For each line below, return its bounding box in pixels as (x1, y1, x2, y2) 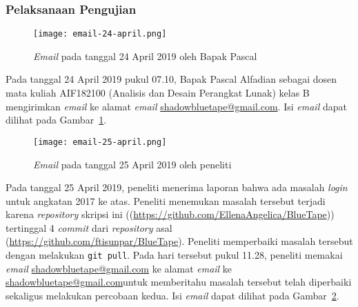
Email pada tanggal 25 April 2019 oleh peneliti (33, 157, 232, 171)
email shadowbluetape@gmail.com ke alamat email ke (6, 261, 232, 275)
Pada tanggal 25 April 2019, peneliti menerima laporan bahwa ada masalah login (6, 180, 348, 195)
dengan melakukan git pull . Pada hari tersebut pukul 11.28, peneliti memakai (6, 248, 343, 262)
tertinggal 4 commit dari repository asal (6, 220, 172, 235)
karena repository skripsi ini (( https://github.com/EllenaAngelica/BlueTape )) (6, 207, 335, 221)
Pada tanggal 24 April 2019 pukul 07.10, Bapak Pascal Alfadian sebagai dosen (6, 72, 337, 86)
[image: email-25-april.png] (33, 137, 167, 147)
